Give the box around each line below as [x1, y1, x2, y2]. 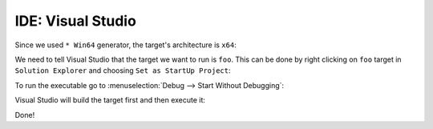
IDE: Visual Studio [14, 12, 136, 30]
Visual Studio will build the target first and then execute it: [14, 95, 206, 105]
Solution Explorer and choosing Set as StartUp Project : [14, 66, 232, 75]
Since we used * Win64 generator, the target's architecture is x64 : [14, 40, 237, 50]
